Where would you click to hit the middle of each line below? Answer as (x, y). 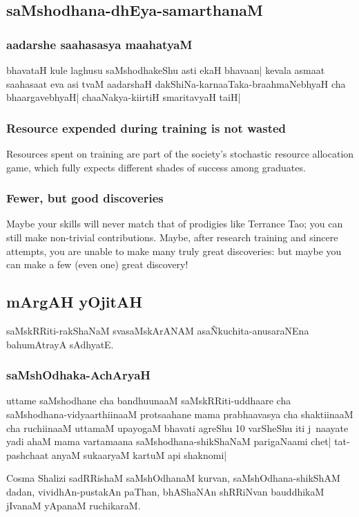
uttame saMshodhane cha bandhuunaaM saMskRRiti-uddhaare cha (149, 401)
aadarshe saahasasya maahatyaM (99, 44)
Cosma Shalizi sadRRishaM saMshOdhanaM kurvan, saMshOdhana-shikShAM (173, 478)
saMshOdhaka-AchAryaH (79, 375)
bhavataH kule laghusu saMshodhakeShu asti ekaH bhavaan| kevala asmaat (166, 70)
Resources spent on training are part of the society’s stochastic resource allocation (180, 153)
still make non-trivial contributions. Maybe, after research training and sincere (172, 237)
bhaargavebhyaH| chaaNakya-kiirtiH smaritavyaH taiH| (124, 97)
